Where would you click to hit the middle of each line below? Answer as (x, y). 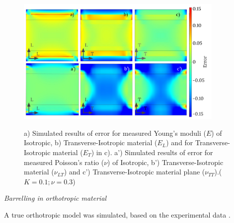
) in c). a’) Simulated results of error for (152, 152)
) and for (180, 142)
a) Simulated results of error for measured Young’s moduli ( (115, 133)
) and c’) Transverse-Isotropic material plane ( (134, 172)
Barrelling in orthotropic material (55, 198)
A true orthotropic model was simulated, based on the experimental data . (117, 214)
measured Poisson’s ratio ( (64, 162)
